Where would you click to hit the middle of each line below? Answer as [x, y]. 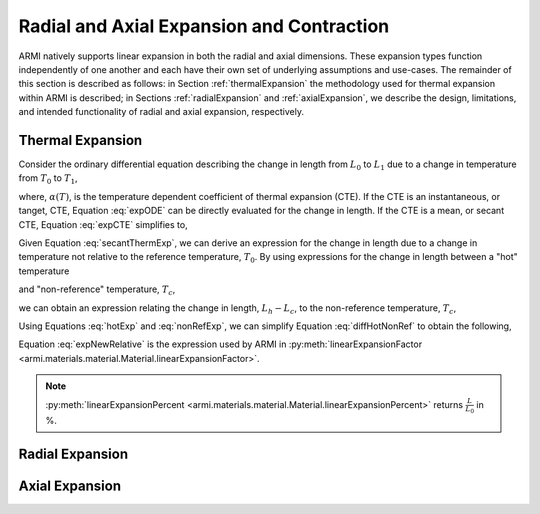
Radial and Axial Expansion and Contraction [204, 26]
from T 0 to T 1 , [48, 179]
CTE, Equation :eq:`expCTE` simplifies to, [103, 224]
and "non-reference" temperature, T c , [97, 290]
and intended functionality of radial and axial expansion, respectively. [161, 112]
